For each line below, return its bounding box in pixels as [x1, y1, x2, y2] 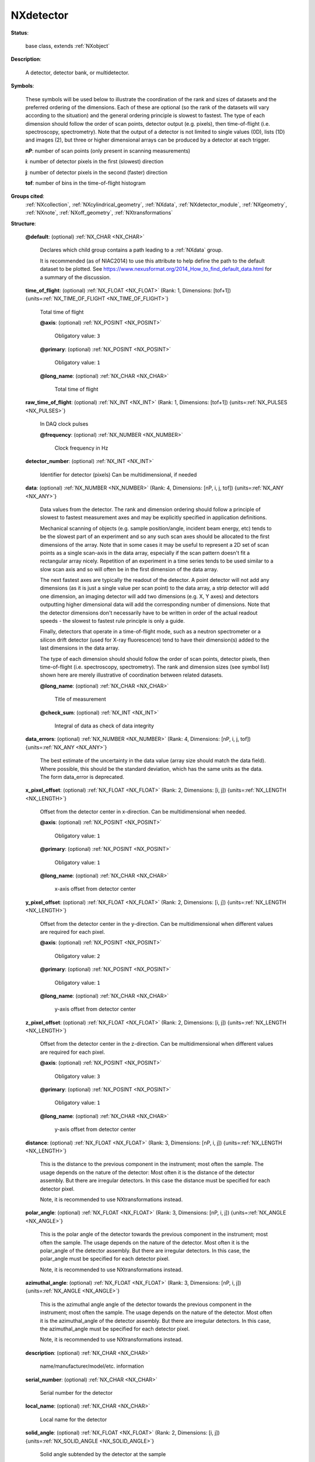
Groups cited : [10, 193, 45, 200]
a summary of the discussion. [40, 274, 111, 281]
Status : [10, 29, 29, 36]
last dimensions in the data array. [40, 644, 120, 651]
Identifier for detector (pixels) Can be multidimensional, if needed [40, 471, 197, 478]
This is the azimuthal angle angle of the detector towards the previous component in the [40, 1301, 252, 1308]
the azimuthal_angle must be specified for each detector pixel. [40, 1325, 190, 1333]
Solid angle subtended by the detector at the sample [40, 1450, 166, 1457]
